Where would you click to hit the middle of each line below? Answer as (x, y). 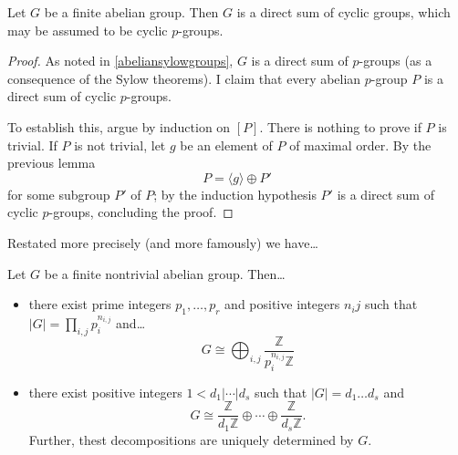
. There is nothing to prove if (340, 126)
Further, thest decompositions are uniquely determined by (191, 439)
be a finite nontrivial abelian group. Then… (165, 273)
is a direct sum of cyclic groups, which (343, 12)
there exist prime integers (100, 304)
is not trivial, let (120, 145)
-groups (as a (396, 61)
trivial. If (32, 145)
